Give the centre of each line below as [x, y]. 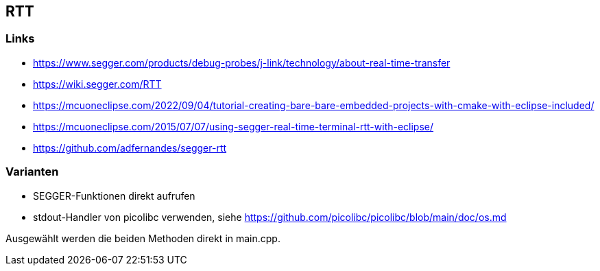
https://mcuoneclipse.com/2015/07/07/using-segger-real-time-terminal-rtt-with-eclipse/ [233, 126]
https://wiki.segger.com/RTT [97, 84]
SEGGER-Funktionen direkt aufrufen [114, 196]
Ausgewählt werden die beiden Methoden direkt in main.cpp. [143, 238]
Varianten [32, 172]
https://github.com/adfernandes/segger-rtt [130, 148]
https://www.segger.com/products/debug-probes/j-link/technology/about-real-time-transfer [242, 62]
